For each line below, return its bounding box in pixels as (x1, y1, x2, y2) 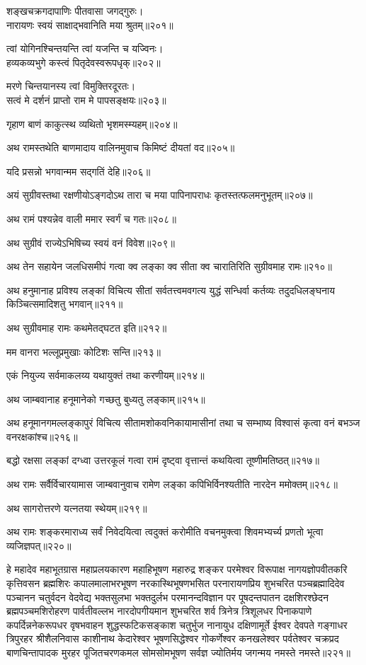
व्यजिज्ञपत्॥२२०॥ (6, 538, 72, 553)
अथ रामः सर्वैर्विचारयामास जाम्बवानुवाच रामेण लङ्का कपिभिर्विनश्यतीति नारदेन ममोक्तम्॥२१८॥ (6, 477, 338, 492)
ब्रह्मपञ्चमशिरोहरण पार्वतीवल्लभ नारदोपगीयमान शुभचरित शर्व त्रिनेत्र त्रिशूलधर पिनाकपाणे (6, 603, 312, 618)
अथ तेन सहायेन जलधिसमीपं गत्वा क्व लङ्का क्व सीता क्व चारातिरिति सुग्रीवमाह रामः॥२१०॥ (6, 259, 332, 274)
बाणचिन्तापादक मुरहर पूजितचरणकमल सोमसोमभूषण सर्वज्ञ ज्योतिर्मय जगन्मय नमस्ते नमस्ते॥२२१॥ (6, 645, 350, 659)
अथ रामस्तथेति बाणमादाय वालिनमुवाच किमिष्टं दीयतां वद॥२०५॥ (6, 140, 235, 155)
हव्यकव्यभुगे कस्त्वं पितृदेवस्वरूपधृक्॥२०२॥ (6, 54, 161, 69)
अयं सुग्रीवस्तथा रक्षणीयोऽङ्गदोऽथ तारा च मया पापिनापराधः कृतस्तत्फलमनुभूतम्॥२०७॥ (6, 187, 313, 202)
